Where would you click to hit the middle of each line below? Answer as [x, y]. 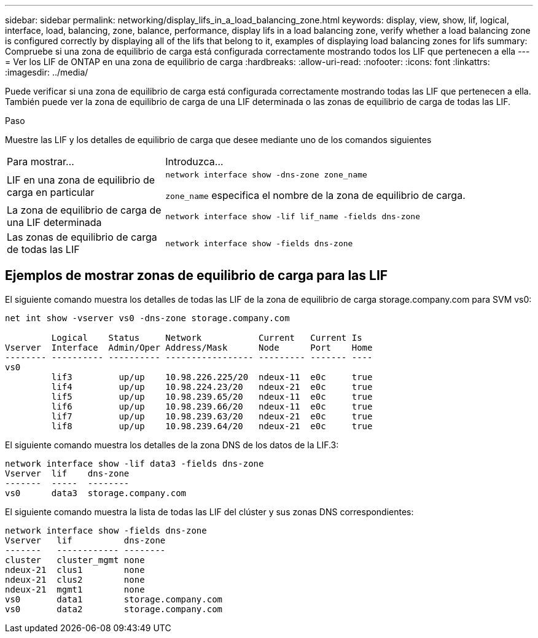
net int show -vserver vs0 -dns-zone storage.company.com [147, 318]
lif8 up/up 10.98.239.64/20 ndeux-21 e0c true [212, 426]
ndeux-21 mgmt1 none [75, 589]
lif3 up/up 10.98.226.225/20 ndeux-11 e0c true [212, 377]
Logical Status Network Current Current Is [207, 337]
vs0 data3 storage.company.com [96, 493]
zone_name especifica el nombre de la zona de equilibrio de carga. [315, 195]
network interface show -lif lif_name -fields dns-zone [293, 216]
